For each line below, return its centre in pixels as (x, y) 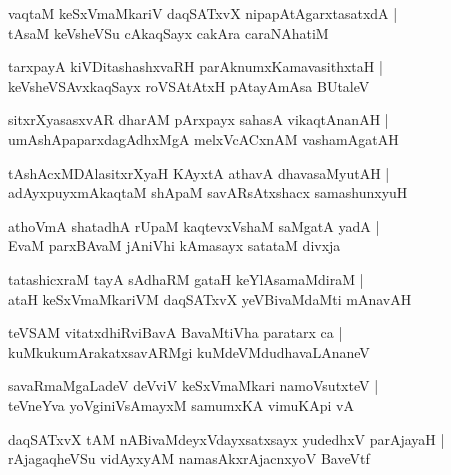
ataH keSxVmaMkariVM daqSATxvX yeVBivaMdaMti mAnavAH (210, 298)
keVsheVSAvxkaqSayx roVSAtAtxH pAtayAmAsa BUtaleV (189, 85)
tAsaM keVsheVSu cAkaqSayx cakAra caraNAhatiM (168, 32)
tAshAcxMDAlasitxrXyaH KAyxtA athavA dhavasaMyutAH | (199, 172)
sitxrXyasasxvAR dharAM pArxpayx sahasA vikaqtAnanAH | (198, 119)
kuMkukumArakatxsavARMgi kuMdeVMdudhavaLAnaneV (189, 351)
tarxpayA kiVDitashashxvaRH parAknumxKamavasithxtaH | (195, 66)
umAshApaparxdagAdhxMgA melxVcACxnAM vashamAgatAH (203, 138)
